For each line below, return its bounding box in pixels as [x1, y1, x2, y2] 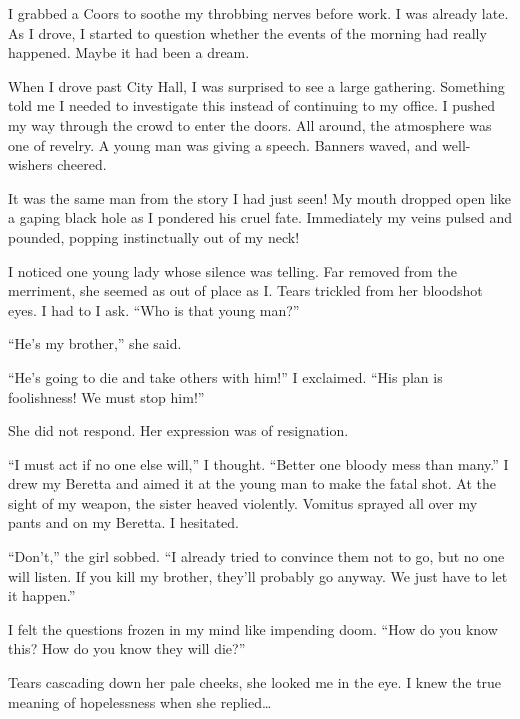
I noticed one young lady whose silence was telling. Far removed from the [8, 260, 457, 281]
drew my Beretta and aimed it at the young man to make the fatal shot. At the [8, 473, 496, 494]
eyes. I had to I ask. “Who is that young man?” [8, 299, 300, 320]
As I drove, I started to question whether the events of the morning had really [8, 22, 487, 43]
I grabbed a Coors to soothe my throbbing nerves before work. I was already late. [8, 3, 509, 23]
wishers [8, 154, 53, 175]
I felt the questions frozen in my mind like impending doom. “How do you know [8, 618, 498, 639]
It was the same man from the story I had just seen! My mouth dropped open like [8, 187, 511, 208]
